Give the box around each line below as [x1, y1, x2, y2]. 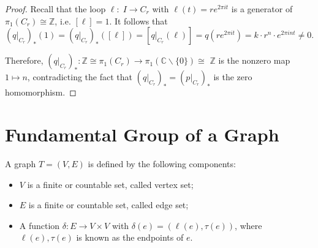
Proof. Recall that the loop [5, 2, 106, 15]
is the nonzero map [218, 54, 290, 67]
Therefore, [5, 54, 44, 67]
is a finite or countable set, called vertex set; [27, 178, 194, 190]
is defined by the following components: [88, 157, 236, 170]
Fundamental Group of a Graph [5, 121, 279, 146]
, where [235, 219, 262, 231]
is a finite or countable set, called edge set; [28, 198, 189, 211]
